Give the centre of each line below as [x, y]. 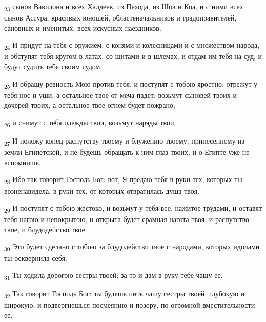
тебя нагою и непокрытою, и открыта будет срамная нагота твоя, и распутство [127, 219]
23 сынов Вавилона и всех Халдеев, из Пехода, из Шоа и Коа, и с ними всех [124, 7]
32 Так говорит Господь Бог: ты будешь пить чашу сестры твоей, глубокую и [125, 294]
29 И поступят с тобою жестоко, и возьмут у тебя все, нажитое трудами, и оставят [133, 208]
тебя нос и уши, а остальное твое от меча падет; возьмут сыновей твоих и [120, 95]
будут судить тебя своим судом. [53, 66]
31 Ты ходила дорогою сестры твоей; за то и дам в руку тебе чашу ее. [114, 276]
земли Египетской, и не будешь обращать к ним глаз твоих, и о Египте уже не [127, 152]
